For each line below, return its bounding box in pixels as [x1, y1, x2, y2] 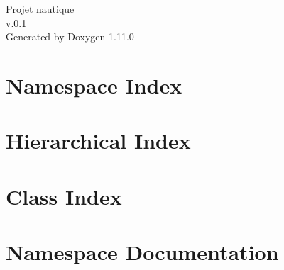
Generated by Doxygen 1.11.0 [6, 29, 134, 44]
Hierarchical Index [6, 126, 191, 155]
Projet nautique [6, 1, 75, 16]
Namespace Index [6, 70, 182, 99]
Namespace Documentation [6, 237, 279, 266]
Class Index [6, 181, 122, 210]
